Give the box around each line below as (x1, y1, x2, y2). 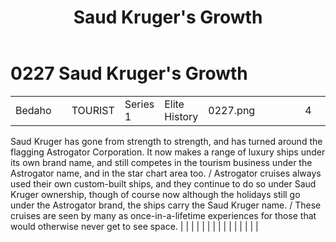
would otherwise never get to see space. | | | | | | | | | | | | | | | (10, 220, 259, 232)
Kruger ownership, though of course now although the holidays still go (10, 188, 301, 200)
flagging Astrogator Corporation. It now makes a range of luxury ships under (10, 146, 326, 158)
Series (124, 97, 155, 111)
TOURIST (71, 103, 115, 117)
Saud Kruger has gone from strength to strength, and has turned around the (10, 135, 323, 147)
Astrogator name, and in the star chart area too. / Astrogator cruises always (10, 167, 322, 179)
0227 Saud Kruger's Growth (10, 62, 248, 85)
